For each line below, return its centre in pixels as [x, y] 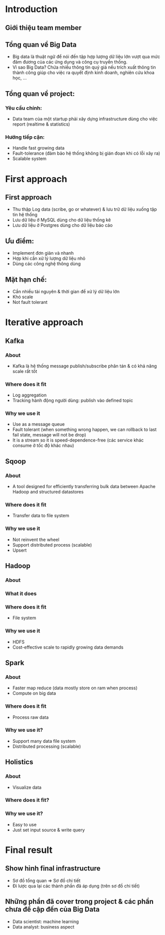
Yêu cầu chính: [24, 108]
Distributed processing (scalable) [46, 746]
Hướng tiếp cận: [25, 137]
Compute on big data [34, 693]
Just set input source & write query [48, 830]
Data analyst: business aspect [43, 926]
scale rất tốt [25, 371]
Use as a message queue [38, 424]
